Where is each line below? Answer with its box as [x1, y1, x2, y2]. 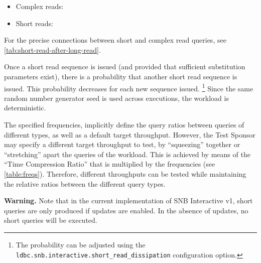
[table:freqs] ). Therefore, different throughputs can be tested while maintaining [4, 168, 246, 179]
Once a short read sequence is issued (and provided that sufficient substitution [4, 61, 245, 72]
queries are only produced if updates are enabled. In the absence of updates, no [4, 205, 248, 215]
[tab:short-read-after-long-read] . [4, 44, 101, 55]
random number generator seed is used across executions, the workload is [4, 92, 229, 103]
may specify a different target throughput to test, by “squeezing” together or [4, 139, 240, 150]
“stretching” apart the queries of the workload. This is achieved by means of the [4, 149, 250, 159]
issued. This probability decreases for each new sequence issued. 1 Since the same [4, 81, 253, 93]
